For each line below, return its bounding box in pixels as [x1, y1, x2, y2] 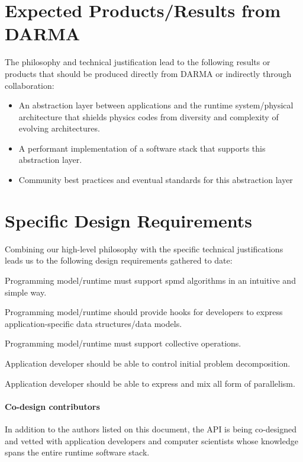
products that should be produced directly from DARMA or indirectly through [5, 67, 292, 79]
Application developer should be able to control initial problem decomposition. [5, 357, 291, 369]
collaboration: [5, 79, 54, 91]
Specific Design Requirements [5, 208, 252, 232]
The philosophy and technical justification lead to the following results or [5, 56, 270, 68]
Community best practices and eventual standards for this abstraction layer [18, 174, 293, 186]
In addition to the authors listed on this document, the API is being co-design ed [5, 422, 296, 435]
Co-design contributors [5, 400, 100, 412]
